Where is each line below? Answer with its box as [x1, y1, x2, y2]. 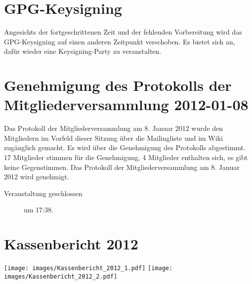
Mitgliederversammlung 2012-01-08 [4, 94, 249, 115]
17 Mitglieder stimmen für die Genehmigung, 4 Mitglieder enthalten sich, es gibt [4, 152, 248, 162]
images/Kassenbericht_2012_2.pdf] [4, 273, 118, 280]
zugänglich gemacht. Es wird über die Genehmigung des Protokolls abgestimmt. [4, 142, 246, 153]
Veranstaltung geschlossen [4, 188, 83, 198]
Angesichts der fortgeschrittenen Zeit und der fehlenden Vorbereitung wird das [4, 27, 242, 37]
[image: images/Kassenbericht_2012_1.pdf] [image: [4, 265, 173, 272]
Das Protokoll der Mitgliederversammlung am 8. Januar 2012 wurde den [4, 123, 223, 133]
